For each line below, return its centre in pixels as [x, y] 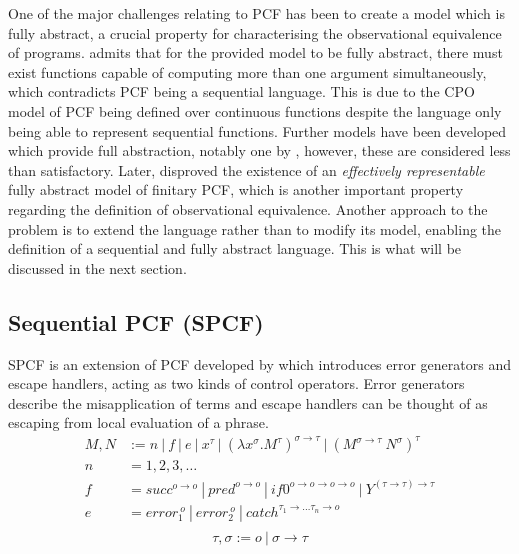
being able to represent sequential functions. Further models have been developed [257, 130]
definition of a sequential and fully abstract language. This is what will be [235, 248]
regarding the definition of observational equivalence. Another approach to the [248, 208]
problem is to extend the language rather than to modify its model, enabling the [255, 228]
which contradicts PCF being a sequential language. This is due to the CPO [241, 91]
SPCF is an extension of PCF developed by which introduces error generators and [260, 363]
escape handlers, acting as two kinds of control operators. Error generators [236, 383]
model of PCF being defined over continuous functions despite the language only [255, 110]
